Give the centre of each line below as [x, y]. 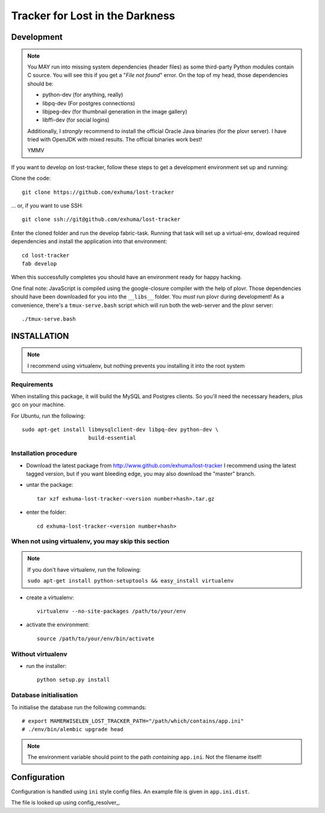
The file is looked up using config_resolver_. [66, 803]
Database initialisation [45, 695]
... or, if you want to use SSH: [47, 206]
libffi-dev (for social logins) [76, 120]
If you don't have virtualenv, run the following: [84, 569]
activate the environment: [58, 625]
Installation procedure [44, 453]
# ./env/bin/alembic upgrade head [73, 729]
